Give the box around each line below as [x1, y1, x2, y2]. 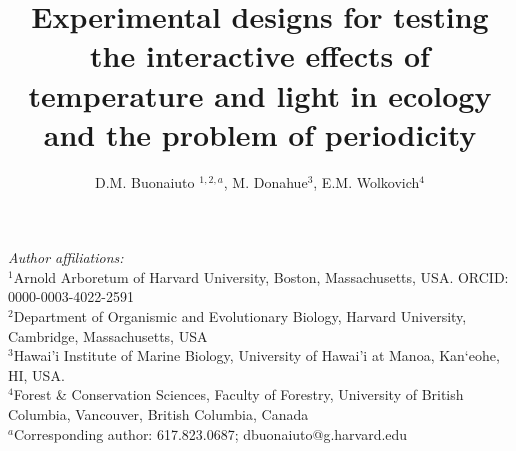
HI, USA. [8, 364, 65, 385]
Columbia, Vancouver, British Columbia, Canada [8, 404, 309, 425]
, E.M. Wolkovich [313, 171, 420, 192]
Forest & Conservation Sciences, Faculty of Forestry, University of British [13, 384, 464, 405]
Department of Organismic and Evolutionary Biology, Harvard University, [13, 306, 467, 327]
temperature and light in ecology [28, 74, 492, 115]
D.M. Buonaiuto [94, 171, 195, 192]
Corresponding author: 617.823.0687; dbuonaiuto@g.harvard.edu [13, 423, 408, 444]
